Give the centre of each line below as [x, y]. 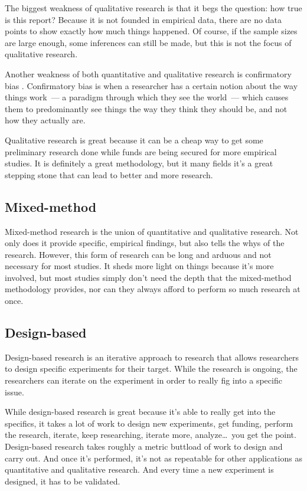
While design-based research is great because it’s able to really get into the [140, 412]
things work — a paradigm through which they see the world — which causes [147, 97]
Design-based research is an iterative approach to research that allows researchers [152, 357]
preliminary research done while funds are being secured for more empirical [141, 151]
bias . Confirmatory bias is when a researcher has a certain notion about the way [151, 85]
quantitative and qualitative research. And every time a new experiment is [139, 469]
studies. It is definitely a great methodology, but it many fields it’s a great [139, 163]
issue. [14, 392]
